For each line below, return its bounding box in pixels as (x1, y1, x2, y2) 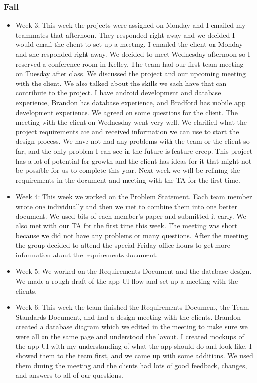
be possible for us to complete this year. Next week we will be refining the (15, 165, 240, 175)
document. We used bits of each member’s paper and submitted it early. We (15, 211, 246, 221)
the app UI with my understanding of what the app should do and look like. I (15, 340, 252, 351)
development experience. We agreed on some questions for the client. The (15, 107, 238, 117)
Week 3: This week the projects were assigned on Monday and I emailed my (15, 20, 246, 30)
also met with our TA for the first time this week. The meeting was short (15, 220, 238, 231)
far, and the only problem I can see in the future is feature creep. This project (15, 145, 253, 156)
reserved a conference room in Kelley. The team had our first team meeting (15, 58, 244, 69)
